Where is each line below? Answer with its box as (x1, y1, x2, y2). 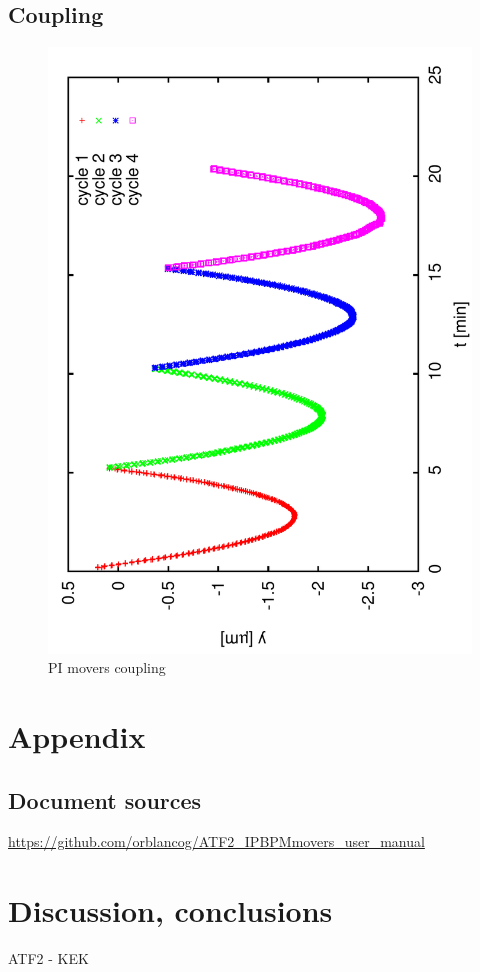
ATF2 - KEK (8, 948, 89, 969)
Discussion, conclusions (8, 890, 333, 931)
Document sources (8, 784, 202, 815)
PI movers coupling (48, 657, 166, 678)
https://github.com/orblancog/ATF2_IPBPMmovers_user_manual (8, 831, 425, 852)
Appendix (8, 715, 146, 756)
